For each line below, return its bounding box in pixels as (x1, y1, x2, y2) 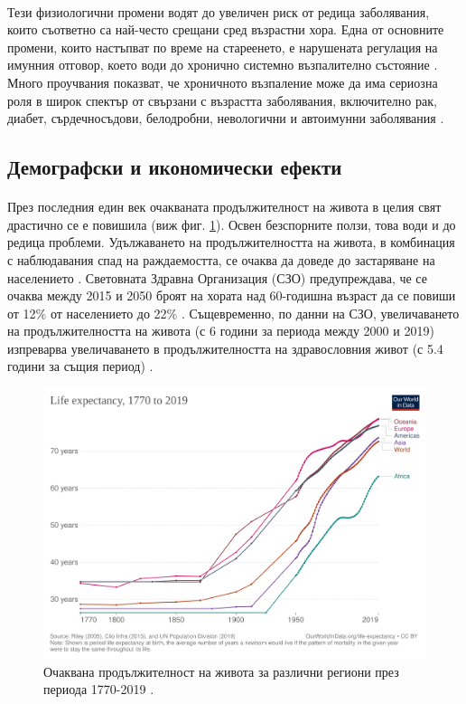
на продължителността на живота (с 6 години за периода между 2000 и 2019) (7, 321, 434, 340)
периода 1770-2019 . (43, 680, 154, 699)
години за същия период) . (7, 357, 154, 376)
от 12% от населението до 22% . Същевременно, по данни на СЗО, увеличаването (7, 303, 460, 322)
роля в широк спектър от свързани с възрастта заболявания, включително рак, (7, 90, 437, 109)
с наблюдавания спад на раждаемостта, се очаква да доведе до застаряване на (7, 250, 435, 269)
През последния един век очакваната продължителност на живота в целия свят (7, 197, 442, 216)
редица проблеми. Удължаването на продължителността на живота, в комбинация (7, 233, 455, 252)
